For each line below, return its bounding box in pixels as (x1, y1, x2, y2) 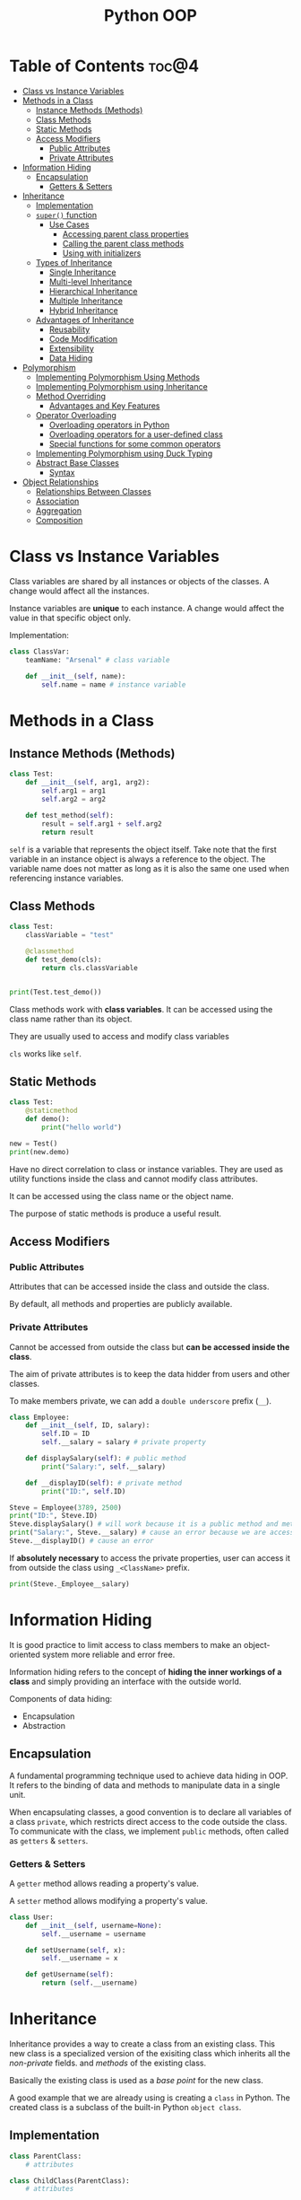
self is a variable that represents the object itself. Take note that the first (9, 844, 277, 855)
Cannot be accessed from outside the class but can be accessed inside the (9, 1341, 290, 1352)
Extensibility (48, 343, 94, 354)
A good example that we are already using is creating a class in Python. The (9, 2092, 291, 2103)
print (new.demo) (9, 1147, 70, 1156)
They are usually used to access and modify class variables (9, 1030, 230, 1041)
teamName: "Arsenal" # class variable (25, 655, 170, 664)
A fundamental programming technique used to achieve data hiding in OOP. (9, 1770, 288, 1781)
